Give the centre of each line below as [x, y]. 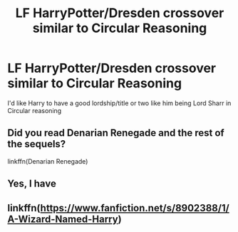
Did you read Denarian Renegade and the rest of [116, 133]
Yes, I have [32, 184]
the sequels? [37, 144]
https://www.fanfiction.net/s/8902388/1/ [135, 208]
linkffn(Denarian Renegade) [48, 161]
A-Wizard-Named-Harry [63, 219]
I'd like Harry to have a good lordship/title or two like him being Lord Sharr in [119, 103]
